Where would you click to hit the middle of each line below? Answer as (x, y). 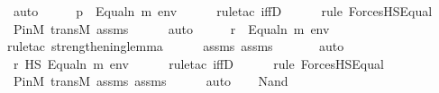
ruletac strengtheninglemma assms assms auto (176, 46)
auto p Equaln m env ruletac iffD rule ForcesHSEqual (223, 11)
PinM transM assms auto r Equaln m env (171, 28)
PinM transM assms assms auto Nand (151, 81)
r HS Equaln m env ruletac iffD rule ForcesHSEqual (198, 63)
